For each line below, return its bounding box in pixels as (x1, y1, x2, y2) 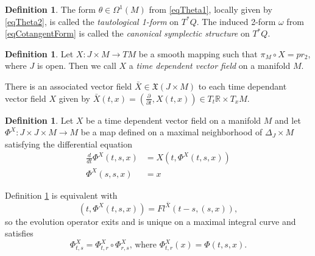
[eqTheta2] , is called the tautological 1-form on (5, 15, 179, 27)
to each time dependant (198, 79, 287, 92)
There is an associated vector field (5, 79, 132, 92)
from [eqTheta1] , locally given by (149, 3, 272, 15)
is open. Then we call (37, 59, 116, 72)
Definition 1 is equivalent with (5, 188, 118, 201)
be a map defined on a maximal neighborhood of (80, 126, 263, 138)
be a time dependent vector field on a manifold (86, 113, 261, 126)
